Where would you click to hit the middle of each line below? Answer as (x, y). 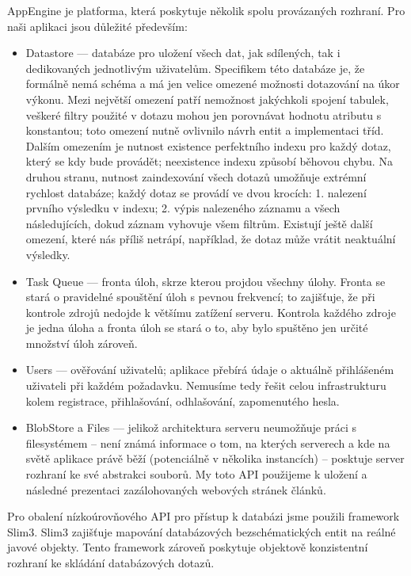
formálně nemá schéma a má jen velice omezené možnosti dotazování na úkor (213, 84)
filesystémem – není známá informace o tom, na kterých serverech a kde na (208, 442)
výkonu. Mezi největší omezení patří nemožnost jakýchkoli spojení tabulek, (207, 99)
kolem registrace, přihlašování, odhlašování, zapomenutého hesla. (183, 401)
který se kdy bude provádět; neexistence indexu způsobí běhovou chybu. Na (209, 161)
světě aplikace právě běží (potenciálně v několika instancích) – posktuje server (215, 458)
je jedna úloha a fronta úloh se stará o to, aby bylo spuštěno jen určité (197, 328)
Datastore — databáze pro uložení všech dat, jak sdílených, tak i (183, 53)
